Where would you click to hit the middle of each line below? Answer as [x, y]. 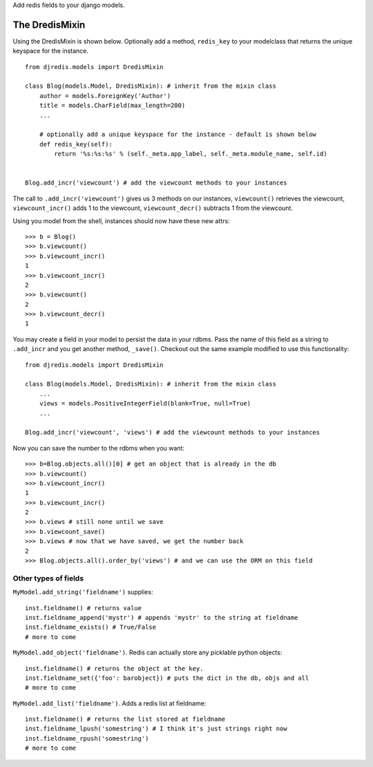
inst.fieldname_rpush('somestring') [87, 738]
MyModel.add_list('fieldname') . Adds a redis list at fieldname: [109, 703]
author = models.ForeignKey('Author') [105, 96]
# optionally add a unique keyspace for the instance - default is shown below [178, 134]
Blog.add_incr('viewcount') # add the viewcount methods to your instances [156, 183]
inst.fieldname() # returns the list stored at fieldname [125, 719]
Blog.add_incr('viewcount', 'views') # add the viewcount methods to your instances [173, 433]
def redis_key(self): [76, 144]
